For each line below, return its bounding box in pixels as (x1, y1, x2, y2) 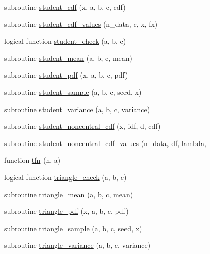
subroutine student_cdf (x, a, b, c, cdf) (4, 2, 126, 12)
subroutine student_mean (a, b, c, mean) (4, 52, 132, 63)
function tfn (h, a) (4, 155, 61, 165)
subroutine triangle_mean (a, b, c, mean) (4, 189, 133, 199)
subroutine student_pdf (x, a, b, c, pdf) (4, 69, 128, 80)
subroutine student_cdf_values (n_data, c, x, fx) (4, 18, 158, 29)
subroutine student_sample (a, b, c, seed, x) (4, 86, 142, 97)
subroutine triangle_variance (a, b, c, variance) (4, 240, 151, 250)
